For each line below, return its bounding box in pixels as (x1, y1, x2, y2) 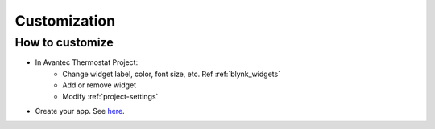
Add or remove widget (62, 80, 137, 90)
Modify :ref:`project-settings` (62, 91, 159, 101)
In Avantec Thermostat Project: (35, 58, 139, 67)
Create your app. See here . (35, 106, 125, 115)
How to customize (14, 35, 114, 50)
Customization (14, 12, 116, 30)
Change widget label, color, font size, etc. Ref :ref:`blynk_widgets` (62, 69, 281, 79)
